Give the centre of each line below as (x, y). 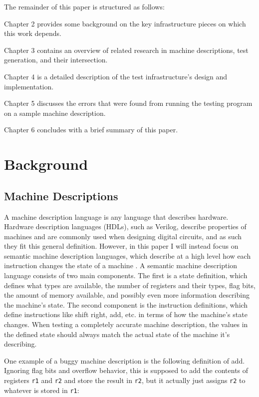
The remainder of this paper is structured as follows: (84, 6)
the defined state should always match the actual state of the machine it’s (117, 334)
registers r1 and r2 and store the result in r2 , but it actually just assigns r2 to (125, 380)
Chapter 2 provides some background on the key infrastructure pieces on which (125, 23)
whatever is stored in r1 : (42, 390)
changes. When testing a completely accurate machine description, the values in (126, 324)
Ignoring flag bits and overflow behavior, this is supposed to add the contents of (126, 370)
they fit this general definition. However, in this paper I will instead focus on (121, 246)
